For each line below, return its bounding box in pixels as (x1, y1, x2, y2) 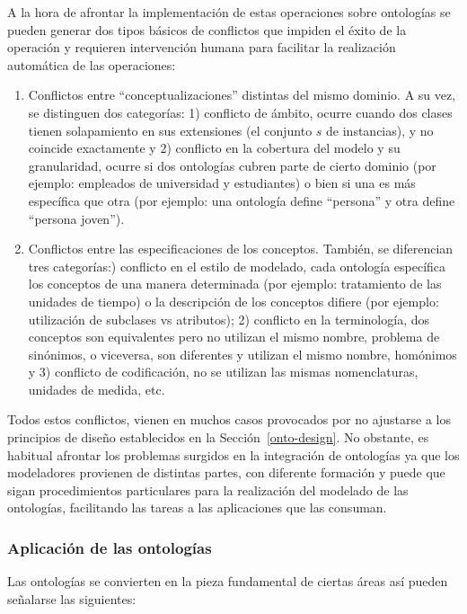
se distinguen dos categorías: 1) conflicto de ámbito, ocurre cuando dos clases (28, 102, 453, 121)
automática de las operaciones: (7, 55, 176, 74)
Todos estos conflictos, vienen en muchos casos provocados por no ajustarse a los (7, 410, 452, 429)
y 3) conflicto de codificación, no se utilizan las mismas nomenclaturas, (28, 362, 419, 381)
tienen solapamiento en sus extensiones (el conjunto (28, 120, 313, 139)
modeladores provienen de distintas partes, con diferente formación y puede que (7, 463, 445, 482)
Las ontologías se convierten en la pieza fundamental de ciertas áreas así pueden (7, 572, 448, 591)
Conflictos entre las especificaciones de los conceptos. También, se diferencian (28, 239, 454, 258)
